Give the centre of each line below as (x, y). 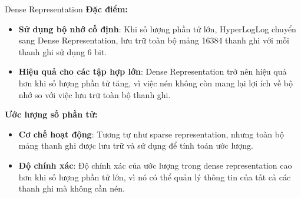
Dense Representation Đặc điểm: (66, 9)
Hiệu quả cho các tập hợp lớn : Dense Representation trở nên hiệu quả (153, 71)
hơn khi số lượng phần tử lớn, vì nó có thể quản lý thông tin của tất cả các (155, 177)
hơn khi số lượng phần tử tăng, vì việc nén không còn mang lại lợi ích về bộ (156, 83)
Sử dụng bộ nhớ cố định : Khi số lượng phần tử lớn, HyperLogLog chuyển (157, 28)
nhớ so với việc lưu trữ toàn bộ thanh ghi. (95, 94)
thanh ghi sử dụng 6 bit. (63, 51)
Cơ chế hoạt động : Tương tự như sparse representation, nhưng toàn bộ (151, 134)
